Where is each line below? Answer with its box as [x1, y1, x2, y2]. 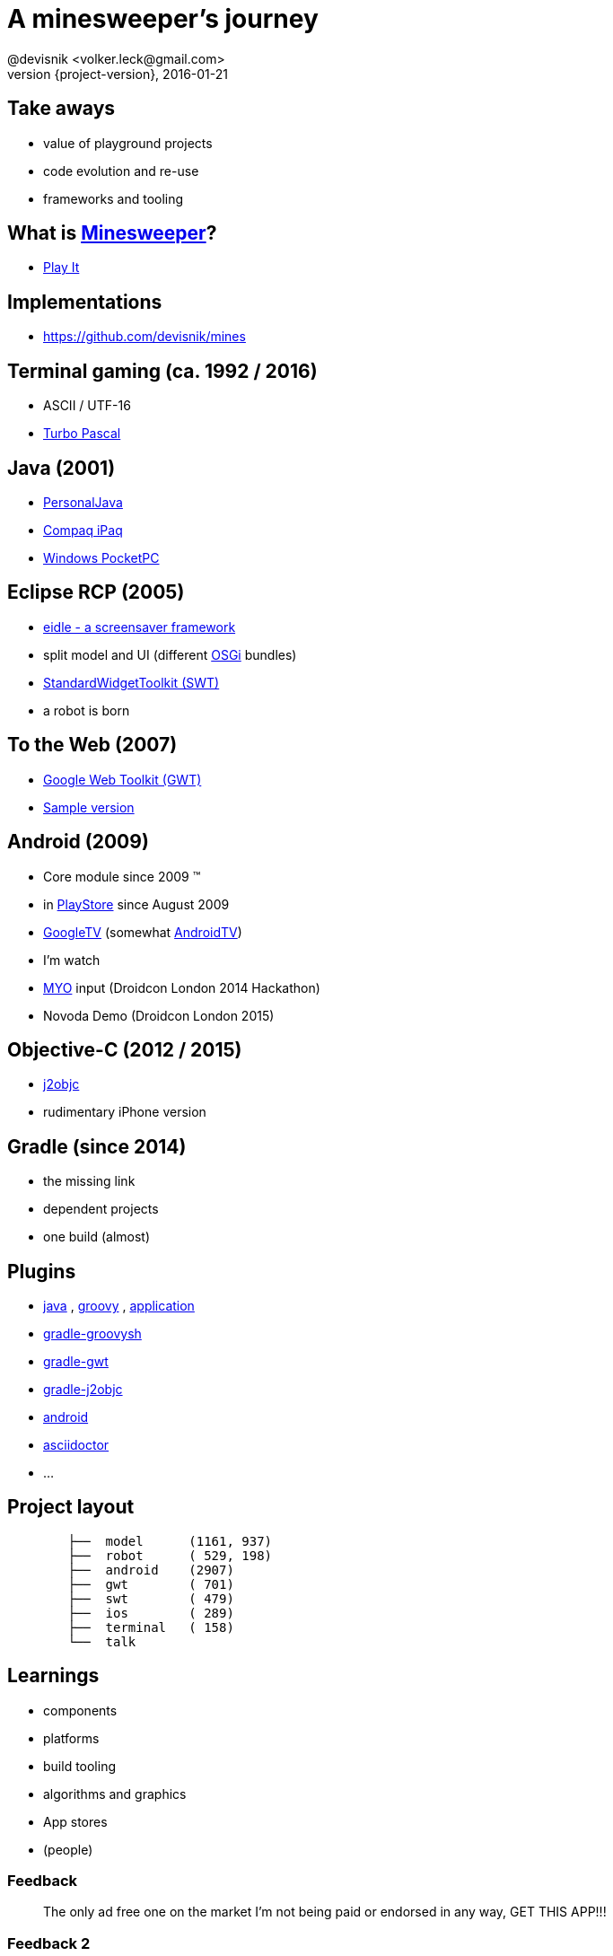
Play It [43, 259, 80, 276]
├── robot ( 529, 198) [67, 1548, 273, 1563]
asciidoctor [43, 1437, 109, 1453]
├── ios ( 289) [67, 1605, 234, 1620]
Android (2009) [7, 830, 149, 854]
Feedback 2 [7, 1934, 91, 1952]
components [43, 1702, 118, 1718]
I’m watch [43, 952, 101, 968]
